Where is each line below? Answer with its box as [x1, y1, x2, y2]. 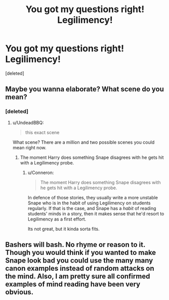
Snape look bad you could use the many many [5, 256, 153, 265]
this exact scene [25, 129, 60, 135]
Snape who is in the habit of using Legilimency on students [27, 200, 151, 206]
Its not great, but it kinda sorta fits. [27, 226, 100, 232]
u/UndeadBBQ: [12, 119, 44, 125]
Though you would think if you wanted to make [5, 248, 156, 257]
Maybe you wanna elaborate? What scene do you [5, 85, 164, 94]
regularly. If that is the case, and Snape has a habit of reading [27, 205, 156, 211]
